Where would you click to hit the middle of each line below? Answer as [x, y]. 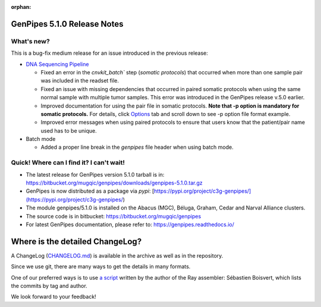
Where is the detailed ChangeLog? [76, 241]
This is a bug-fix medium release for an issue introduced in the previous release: [109, 53]
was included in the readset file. [80, 81]
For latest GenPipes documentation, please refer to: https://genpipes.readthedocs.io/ [130, 224]
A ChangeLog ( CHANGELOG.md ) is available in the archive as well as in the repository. [117, 255]
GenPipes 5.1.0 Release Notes [67, 24]
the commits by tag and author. [49, 286]
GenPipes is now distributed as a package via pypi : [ [90, 191]
